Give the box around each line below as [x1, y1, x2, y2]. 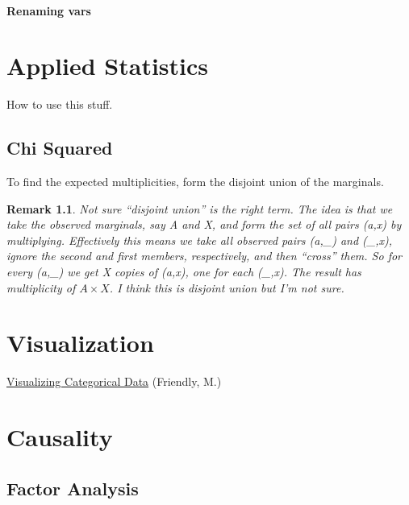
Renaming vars [6, 2, 91, 19]
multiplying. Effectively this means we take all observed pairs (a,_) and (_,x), [6, 231, 393, 248]
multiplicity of [6, 279, 76, 296]
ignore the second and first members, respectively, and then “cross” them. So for [6, 247, 402, 264]
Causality [6, 420, 113, 453]
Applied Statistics [6, 49, 209, 82]
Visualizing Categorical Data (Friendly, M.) [6, 373, 222, 390]
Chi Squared [6, 135, 113, 160]
